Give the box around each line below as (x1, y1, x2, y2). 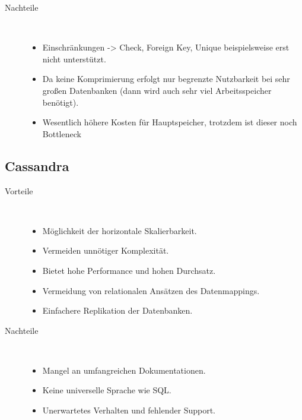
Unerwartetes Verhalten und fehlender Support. (42, 404, 216, 416)
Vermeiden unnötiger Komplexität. (42, 244, 169, 257)
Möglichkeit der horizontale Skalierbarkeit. (42, 224, 197, 236)
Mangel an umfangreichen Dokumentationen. (42, 364, 206, 376)
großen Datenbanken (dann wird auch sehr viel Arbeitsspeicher (42, 84, 272, 96)
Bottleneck (42, 127, 81, 140)
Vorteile (5, 184, 33, 197)
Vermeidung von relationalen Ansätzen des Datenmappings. (42, 284, 260, 296)
